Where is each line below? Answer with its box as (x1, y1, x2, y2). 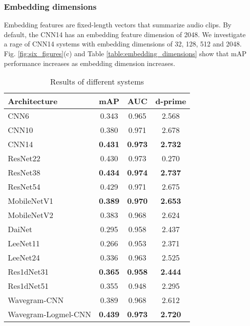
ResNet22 (8, 152, 41, 164)
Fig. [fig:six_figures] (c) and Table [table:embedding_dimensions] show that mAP (4, 48, 247, 58)
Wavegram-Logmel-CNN (8, 308, 91, 320)
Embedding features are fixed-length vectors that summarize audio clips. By (4, 20, 231, 30)
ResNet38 (8, 167, 41, 178)
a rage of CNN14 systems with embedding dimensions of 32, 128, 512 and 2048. (4, 39, 242, 49)
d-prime (155, 95, 187, 107)
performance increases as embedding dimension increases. (4, 58, 175, 68)
